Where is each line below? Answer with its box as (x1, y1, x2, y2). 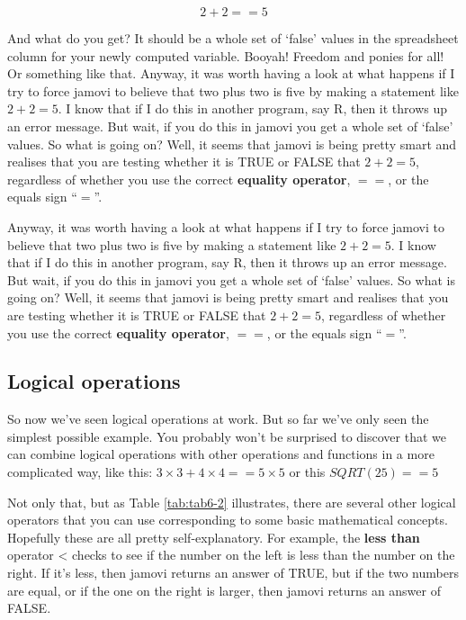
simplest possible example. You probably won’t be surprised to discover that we (7, 427, 446, 445)
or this (289, 463, 326, 481)
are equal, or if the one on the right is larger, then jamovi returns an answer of (7, 580, 441, 599)
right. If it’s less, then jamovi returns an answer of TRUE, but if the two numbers (7, 563, 459, 582)
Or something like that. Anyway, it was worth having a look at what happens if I (7, 64, 455, 83)
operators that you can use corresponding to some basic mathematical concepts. (7, 510, 448, 529)
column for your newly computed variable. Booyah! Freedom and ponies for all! (7, 46, 444, 65)
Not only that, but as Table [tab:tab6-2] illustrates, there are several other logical (7, 492, 456, 511)
